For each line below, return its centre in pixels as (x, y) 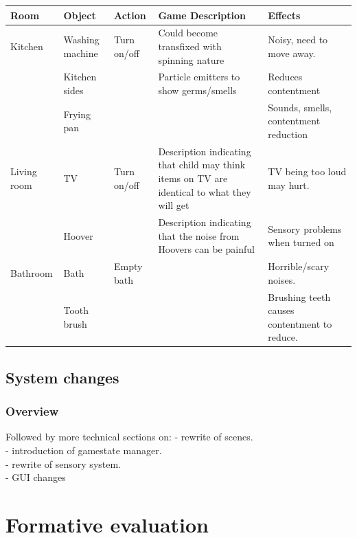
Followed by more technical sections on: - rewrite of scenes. (129, 437)
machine (81, 53)
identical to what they (205, 191)
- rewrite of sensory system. (63, 463)
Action (130, 15)
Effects (284, 15)
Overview (32, 411)
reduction (288, 134)
